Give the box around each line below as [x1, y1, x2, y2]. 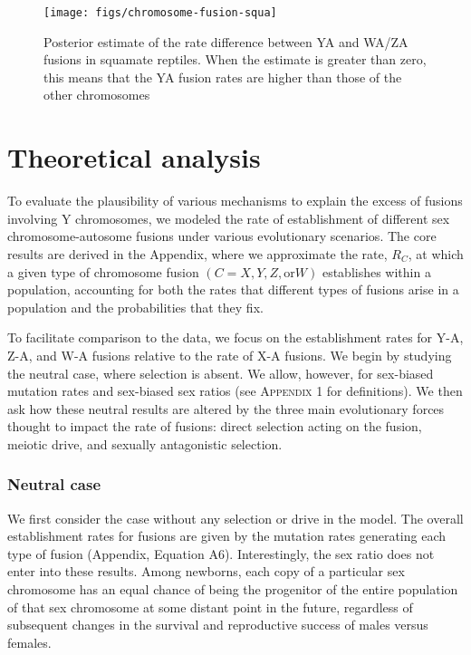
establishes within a [322, 262, 431, 281]
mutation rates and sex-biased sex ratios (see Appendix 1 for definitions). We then [7, 381, 463, 400]
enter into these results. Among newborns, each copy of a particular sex [7, 562, 405, 581]
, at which [408, 244, 464, 263]
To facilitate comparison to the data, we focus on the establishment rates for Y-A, [7, 328, 464, 347]
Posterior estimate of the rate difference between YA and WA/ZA [43, 32, 409, 51]
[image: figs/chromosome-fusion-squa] [43, 6, 277, 19]
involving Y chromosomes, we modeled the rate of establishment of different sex [7, 208, 450, 227]
